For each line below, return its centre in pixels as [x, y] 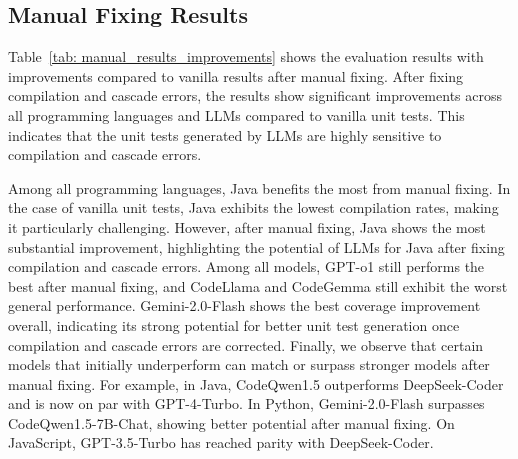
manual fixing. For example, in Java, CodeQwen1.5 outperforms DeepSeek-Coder [256, 383]
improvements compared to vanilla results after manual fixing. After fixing [236, 75]
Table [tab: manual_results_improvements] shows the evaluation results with [246, 56]
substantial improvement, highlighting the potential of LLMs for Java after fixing [256, 246]
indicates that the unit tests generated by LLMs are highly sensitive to [225, 134]
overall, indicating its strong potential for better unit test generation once [234, 324]
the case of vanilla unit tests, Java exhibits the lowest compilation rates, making [253, 207]
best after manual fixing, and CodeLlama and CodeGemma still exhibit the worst [258, 285]
